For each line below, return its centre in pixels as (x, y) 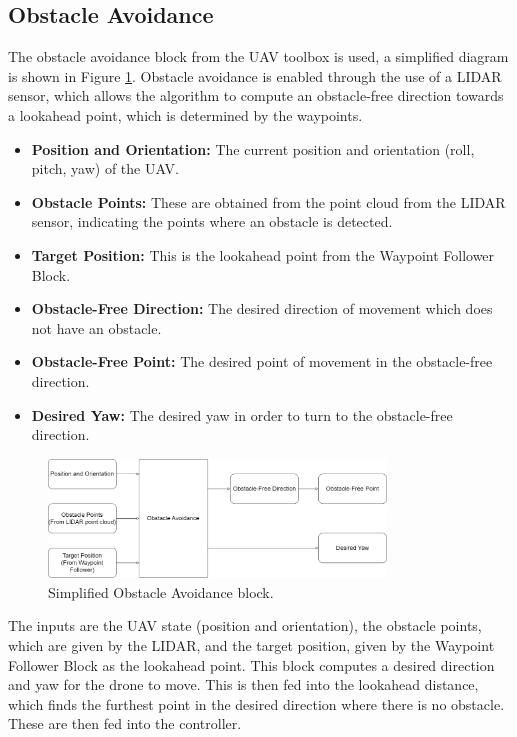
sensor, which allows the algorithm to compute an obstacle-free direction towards (256, 95)
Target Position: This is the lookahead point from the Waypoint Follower (263, 254)
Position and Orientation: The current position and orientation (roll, (253, 148)
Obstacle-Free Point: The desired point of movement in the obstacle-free (262, 361)
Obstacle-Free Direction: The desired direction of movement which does (262, 308)
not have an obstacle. (96, 327)
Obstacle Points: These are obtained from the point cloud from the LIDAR (268, 201)
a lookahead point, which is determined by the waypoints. (185, 114)
